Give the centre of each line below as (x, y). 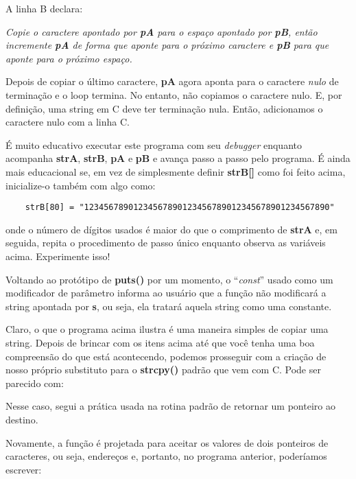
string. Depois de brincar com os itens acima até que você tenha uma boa (160, 342)
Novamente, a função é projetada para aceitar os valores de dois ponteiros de (167, 442)
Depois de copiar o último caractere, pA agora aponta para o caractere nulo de (172, 81)
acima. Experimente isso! (58, 256)
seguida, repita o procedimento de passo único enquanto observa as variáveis (166, 243)
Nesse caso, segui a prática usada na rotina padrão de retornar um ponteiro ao (170, 406)
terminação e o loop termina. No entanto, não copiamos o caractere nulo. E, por (174, 94)
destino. (22, 419)
